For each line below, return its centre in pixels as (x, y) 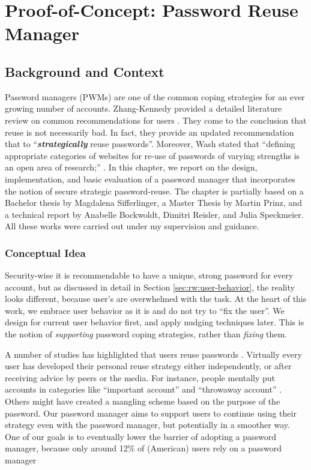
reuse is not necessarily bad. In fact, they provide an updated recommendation (149, 132)
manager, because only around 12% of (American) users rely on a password (143, 448)
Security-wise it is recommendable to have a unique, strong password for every (149, 275)
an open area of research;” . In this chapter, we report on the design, (131, 167)
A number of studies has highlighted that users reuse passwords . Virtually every (153, 354)
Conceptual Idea (45, 252)
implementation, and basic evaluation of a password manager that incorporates (150, 179)
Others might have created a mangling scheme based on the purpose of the (143, 401)
